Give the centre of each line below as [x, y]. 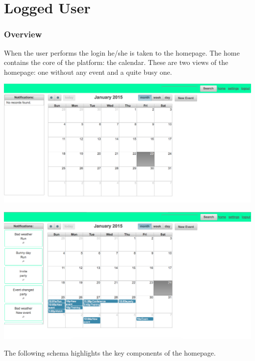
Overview [23, 34]
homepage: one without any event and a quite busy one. [88, 72]
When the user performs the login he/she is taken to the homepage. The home [122, 52]
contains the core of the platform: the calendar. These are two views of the [116, 62]
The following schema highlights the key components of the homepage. [110, 352]
